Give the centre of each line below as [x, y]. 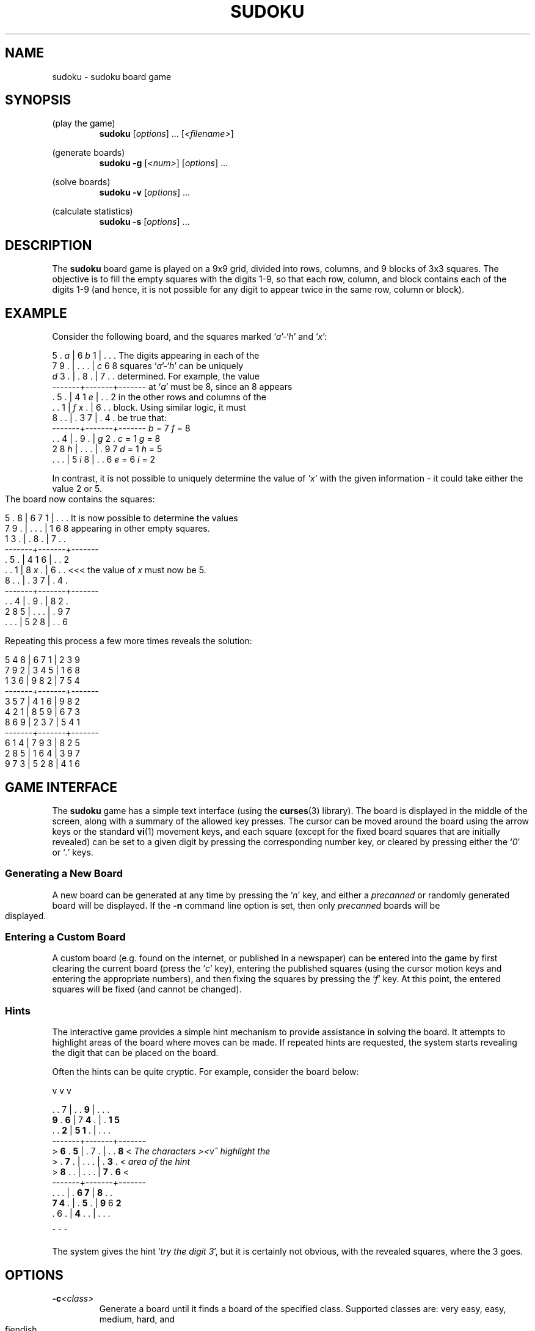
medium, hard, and [137, 1319]
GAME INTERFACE [61, 787]
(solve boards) [81, 182]
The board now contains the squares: [80, 499]
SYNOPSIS [38, 100]
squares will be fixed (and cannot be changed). [147, 989]
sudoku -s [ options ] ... [144, 222]
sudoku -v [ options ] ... [145, 193]
